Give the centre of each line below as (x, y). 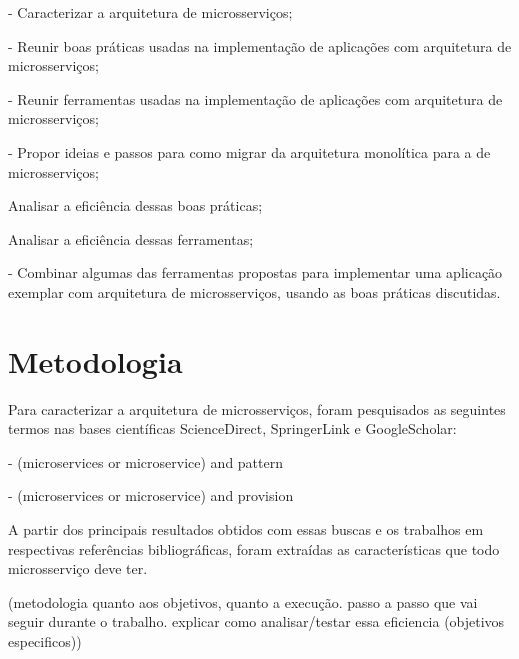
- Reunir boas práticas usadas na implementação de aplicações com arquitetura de (260, 45)
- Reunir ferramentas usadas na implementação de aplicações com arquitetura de (255, 98)
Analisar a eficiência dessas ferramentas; (131, 238)
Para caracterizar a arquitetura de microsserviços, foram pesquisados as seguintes (257, 408)
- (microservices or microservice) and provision (151, 495)
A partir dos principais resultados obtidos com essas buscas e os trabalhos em (246, 529)
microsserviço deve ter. (78, 568)
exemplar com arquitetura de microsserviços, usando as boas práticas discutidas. (254, 291)
